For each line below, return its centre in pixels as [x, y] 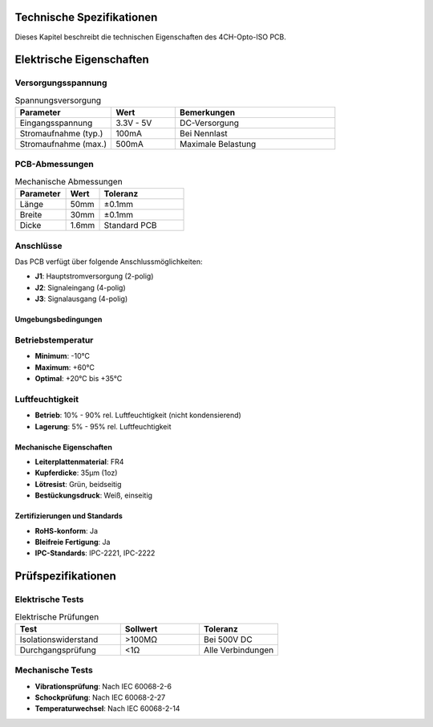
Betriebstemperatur [54, 339]
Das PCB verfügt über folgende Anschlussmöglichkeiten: [109, 262]
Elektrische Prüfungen [57, 616]
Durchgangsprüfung [58, 650]
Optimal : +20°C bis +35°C [79, 379]
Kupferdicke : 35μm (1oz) [76, 473]
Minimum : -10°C [63, 356]
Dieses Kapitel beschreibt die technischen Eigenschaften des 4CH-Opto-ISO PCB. [150, 37]
